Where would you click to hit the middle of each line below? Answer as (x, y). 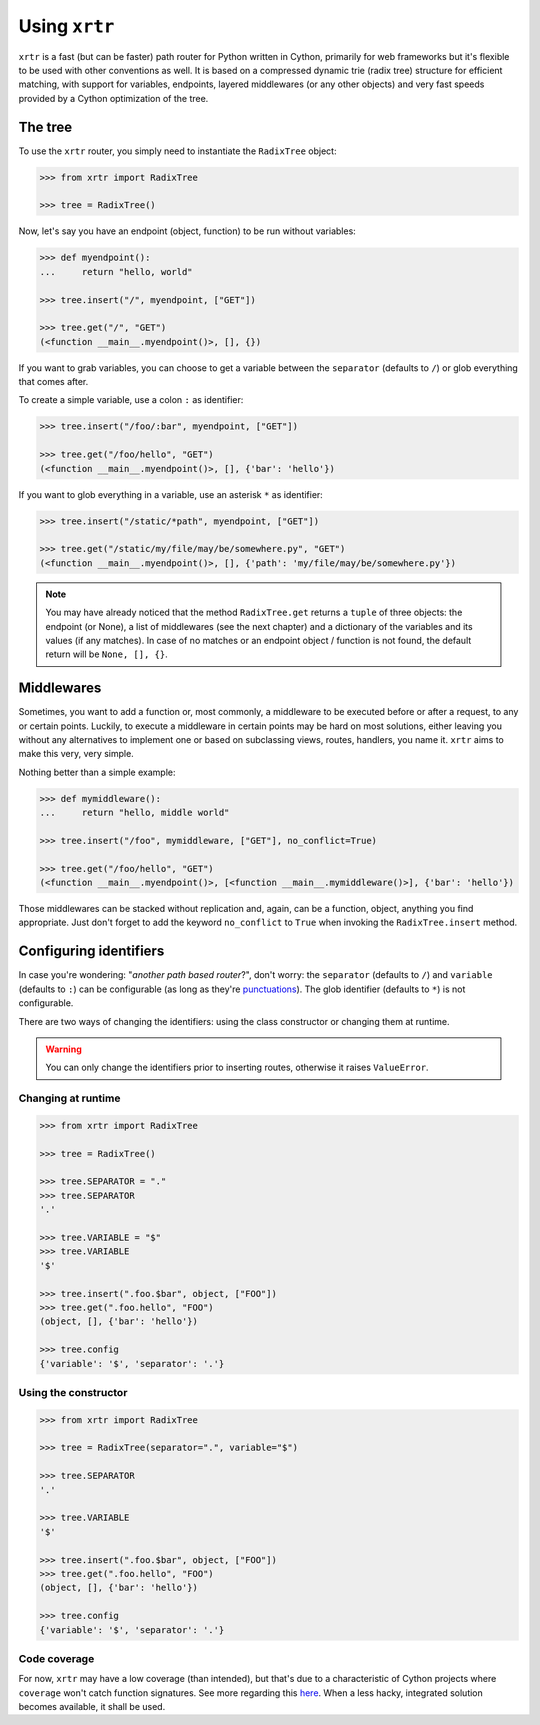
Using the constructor (73, 1392)
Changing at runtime (69, 1098)
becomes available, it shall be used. (92, 1707)
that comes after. (53, 382)
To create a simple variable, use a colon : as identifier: (131, 400)
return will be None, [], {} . (107, 654)
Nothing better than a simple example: (97, 772)
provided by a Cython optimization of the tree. (113, 98)
